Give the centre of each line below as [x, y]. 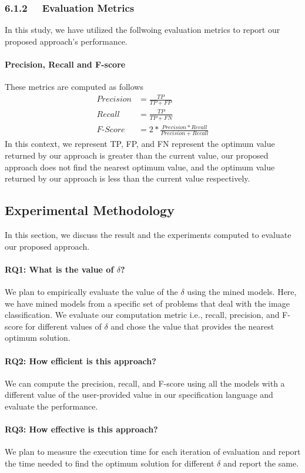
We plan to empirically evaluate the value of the [91, 291]
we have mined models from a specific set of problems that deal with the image [147, 303]
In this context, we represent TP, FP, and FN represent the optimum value [140, 144]
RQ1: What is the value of [59, 269]
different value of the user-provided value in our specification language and [139, 395]
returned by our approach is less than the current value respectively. [128, 178]
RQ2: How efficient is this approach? [81, 360]
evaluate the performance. [51, 406]
